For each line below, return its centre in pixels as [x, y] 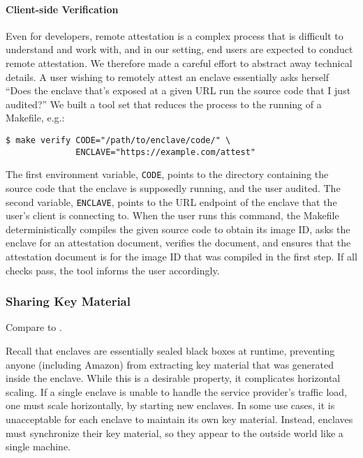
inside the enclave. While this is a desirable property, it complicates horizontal [173, 378]
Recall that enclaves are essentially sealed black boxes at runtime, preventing [170, 350]
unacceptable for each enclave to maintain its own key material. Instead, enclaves [179, 419]
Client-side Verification [62, 9]
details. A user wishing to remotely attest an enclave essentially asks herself [168, 76]
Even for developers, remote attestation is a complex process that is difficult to [175, 35]
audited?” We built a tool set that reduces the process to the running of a [164, 104]
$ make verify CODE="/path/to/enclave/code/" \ [118, 140]
